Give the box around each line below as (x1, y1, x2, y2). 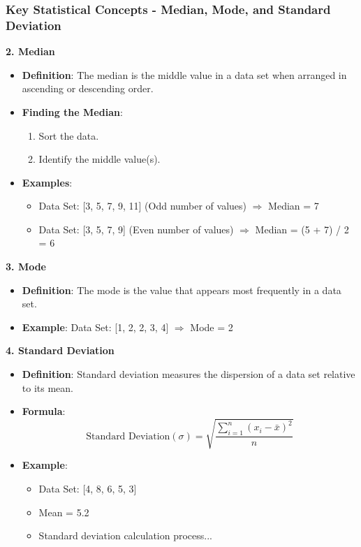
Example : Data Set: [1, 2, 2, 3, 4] (22, 319, 169, 334)
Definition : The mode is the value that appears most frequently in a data (22, 282, 341, 297)
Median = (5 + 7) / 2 (255, 221, 349, 236)
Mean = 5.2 (38, 504, 89, 519)
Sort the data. (38, 128, 99, 143)
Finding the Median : (22, 104, 123, 119)
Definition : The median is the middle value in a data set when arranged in (22, 67, 347, 82)
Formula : (22, 404, 66, 418)
